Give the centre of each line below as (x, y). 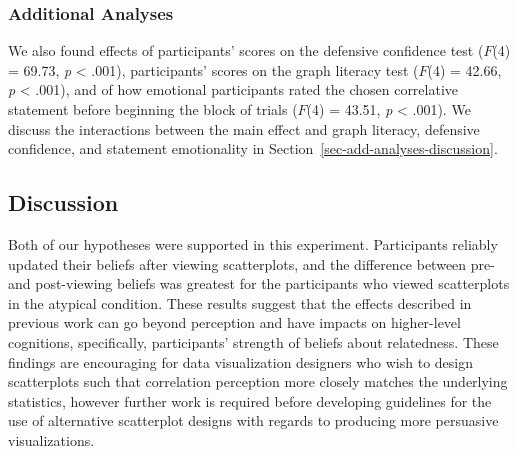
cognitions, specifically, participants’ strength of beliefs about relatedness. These (253, 341)
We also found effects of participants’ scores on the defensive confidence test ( (246, 50)
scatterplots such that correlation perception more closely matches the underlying (258, 381)
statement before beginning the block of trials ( (153, 109)
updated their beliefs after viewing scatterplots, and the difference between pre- (251, 263)
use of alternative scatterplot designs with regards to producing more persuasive (253, 420)
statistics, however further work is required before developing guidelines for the (250, 400)
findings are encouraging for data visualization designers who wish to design (240, 361)
